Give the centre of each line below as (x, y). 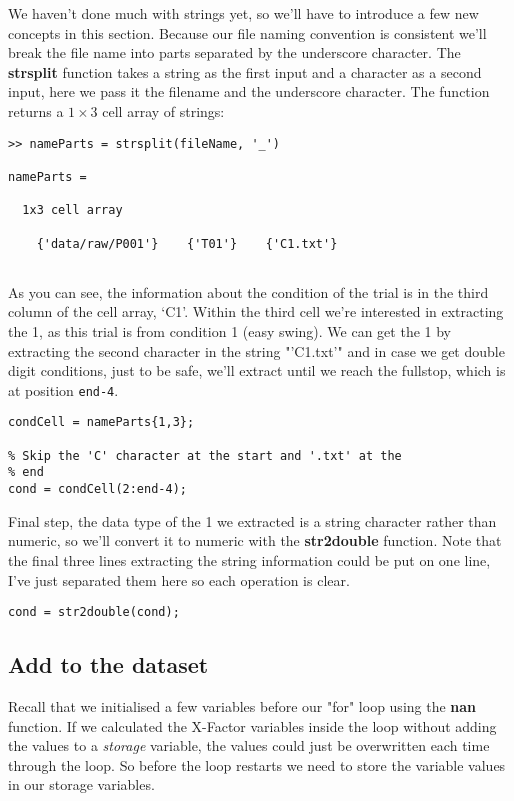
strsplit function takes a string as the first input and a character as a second (245, 71)
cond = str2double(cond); (94, 612)
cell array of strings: (163, 110)
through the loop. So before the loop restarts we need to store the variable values (257, 764)
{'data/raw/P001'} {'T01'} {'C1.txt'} (187, 243)
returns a (36, 110)
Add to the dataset (108, 664)
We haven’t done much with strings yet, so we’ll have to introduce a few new (243, 13)
